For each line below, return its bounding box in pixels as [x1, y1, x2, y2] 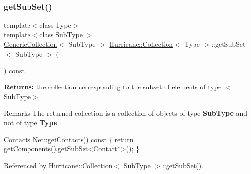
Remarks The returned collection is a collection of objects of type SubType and [4, 108, 248, 118]
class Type [39, 20, 71, 30]
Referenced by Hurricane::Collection [4, 160, 112, 170]
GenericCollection [4, 39, 57, 49]
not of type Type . [4, 117, 59, 127]
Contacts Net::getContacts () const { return [4, 134, 134, 144]
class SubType [39, 29, 83, 39]
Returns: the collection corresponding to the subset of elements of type [4, 82, 222, 92]
